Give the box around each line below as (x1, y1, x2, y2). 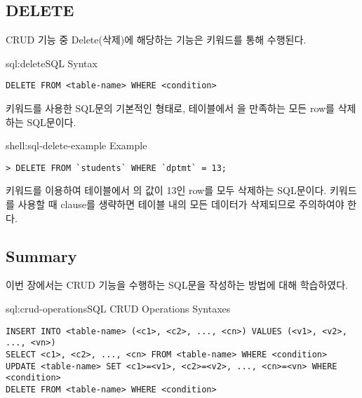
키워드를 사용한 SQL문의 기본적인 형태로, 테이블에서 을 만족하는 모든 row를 (6, 101, 335, 116)
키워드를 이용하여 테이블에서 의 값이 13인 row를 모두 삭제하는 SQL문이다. (6, 183, 327, 198)
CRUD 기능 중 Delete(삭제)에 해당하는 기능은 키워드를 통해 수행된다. (6, 32, 307, 47)
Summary (6, 245, 77, 266)
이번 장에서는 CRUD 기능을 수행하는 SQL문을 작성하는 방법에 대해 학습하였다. (6, 277, 349, 292)
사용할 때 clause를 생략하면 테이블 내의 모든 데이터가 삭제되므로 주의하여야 (18, 197, 344, 212)
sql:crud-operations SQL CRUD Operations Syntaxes (6, 301, 231, 316)
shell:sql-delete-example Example (6, 138, 147, 153)
